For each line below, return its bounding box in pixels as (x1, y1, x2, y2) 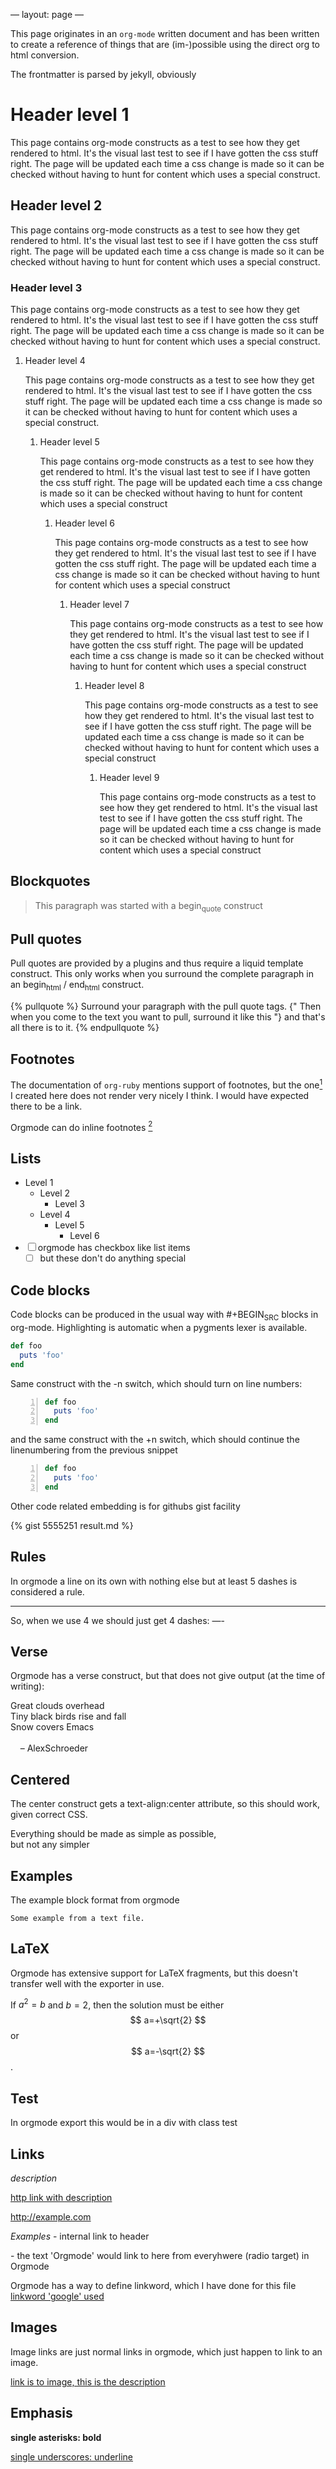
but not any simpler (10, 1839, 90, 1851)
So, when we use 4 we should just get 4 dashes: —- (10, 1614, 225, 1626)
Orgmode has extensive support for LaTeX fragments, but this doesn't (10, 1967, 298, 1979)
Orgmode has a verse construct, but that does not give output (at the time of (10, 1670, 326, 1682)
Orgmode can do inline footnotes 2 (10, 1119, 153, 1133)
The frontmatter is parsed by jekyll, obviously (10, 69, 197, 80)
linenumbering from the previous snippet (10, 1444, 178, 1456)
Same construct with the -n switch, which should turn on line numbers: (10, 1377, 303, 1389)
